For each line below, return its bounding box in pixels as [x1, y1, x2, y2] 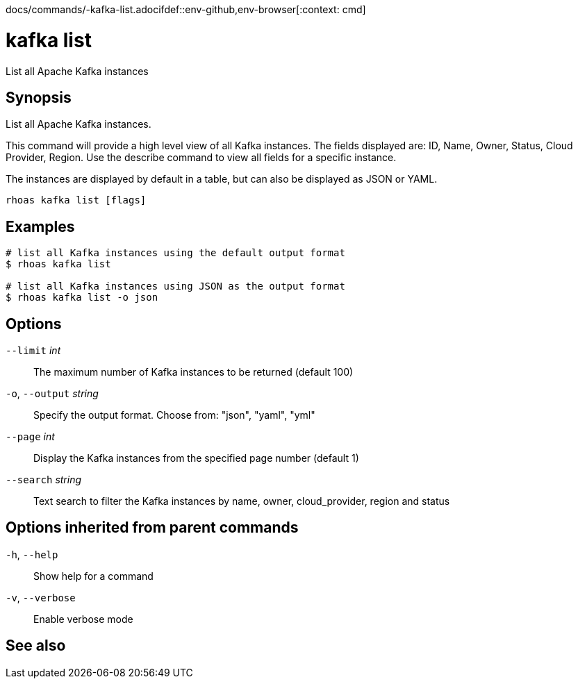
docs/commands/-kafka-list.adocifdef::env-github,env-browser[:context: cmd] [6, 3, 366, 15]
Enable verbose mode [33, 612, 133, 625]
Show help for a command [33, 569, 154, 582]
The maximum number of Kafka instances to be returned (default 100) [33, 366, 354, 378]
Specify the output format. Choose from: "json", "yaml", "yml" [33, 409, 315, 422]
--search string [6, 474, 82, 486]
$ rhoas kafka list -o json [6, 292, 158, 303]
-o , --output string [6, 387, 99, 400]
